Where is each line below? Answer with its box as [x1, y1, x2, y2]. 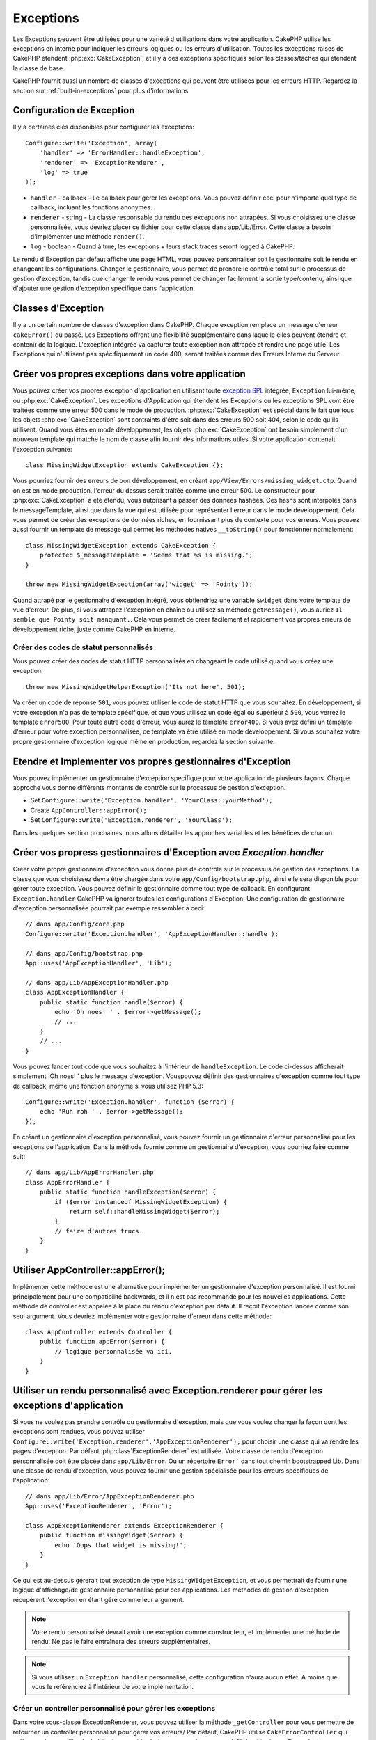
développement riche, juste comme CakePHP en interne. [13, 625, 175, 633]
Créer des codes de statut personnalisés [13, 642, 153, 652]
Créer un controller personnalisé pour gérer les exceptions [13, 1703, 216, 1713]
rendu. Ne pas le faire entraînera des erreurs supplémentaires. [31, 1637, 211, 1645]
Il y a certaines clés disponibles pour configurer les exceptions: [13, 122, 195, 132]
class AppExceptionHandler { [25, 988, 125, 997]
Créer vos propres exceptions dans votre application [13, 368, 246, 380]
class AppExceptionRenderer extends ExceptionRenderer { [25, 1521, 224, 1529]
